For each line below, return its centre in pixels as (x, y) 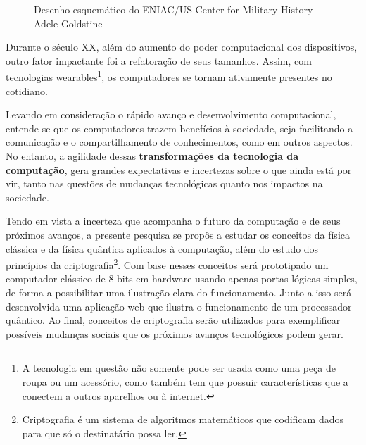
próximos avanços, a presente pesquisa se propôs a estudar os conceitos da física (178, 234)
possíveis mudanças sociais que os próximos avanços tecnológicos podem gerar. (175, 333)
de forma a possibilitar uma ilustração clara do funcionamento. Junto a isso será (179, 292)
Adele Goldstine (68, 23)
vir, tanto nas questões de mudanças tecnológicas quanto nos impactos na (164, 183)
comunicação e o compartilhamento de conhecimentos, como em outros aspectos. (179, 142)
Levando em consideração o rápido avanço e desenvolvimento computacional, (171, 114)
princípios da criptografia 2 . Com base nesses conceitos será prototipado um (167, 264)
